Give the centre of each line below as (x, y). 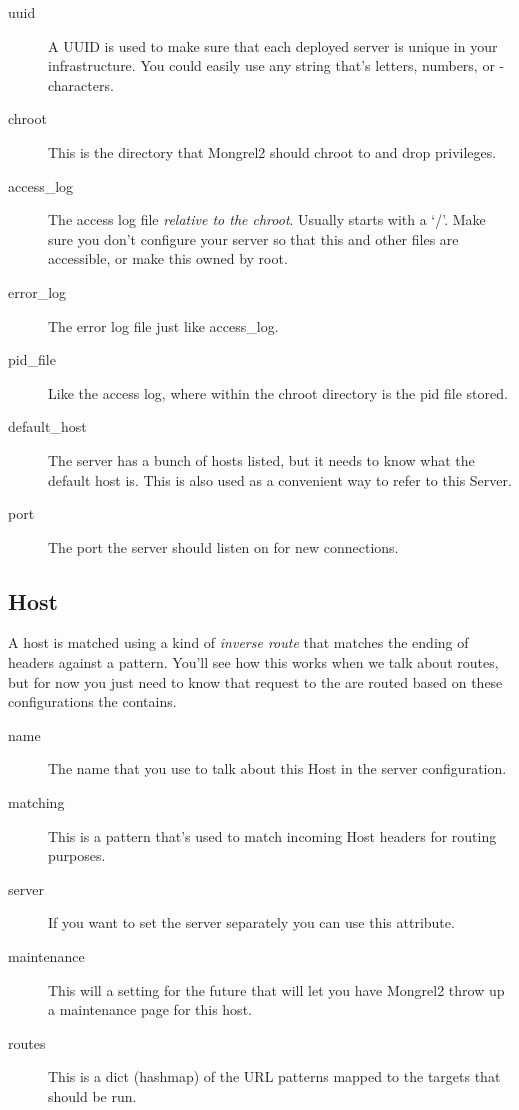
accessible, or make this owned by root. (168, 258)
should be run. (92, 1095)
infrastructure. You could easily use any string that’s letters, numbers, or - (276, 65)
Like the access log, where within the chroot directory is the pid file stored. (278, 392)
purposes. (77, 855)
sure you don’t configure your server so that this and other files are (253, 238)
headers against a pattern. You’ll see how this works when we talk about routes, (253, 662)
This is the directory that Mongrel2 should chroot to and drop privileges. (272, 151)
